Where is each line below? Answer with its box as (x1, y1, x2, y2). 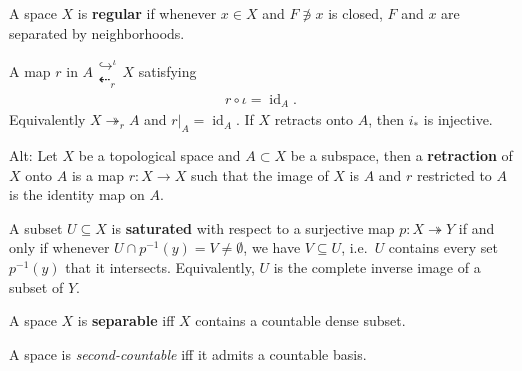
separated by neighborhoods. (9, 22, 185, 43)
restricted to (417, 164, 492, 185)
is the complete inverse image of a (273, 257, 481, 278)
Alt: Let (9, 145, 58, 166)
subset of (9, 276, 64, 297)
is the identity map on (9, 184, 145, 205)
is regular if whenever (77, 3, 217, 23)
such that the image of (190, 164, 329, 185)
